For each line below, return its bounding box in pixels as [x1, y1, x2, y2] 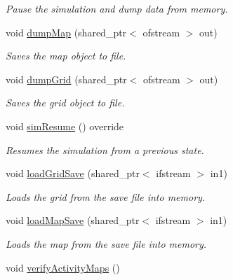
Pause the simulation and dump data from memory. [6, 1, 228, 15]
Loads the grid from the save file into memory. [6, 189, 206, 204]
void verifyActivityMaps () [6, 260, 120, 274]
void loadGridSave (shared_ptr [6, 166, 140, 181]
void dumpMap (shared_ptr [6, 24, 127, 39]
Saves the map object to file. [6, 48, 126, 63]
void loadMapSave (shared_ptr [6, 213, 140, 227]
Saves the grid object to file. [6, 95, 125, 110]
